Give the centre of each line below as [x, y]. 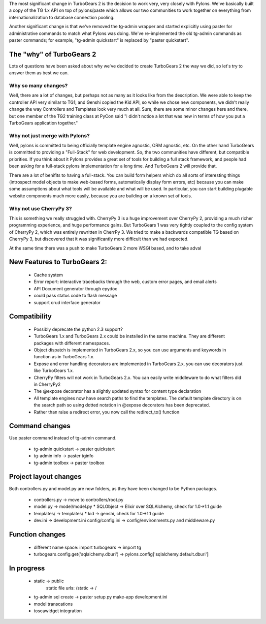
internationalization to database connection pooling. [62, 17]
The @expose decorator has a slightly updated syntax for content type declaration [117, 391]
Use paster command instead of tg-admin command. [63, 437]
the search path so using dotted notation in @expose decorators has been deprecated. [122, 405]
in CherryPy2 [47, 384]
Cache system [48, 275]
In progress [27, 568]
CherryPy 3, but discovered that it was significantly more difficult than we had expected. [99, 239]
